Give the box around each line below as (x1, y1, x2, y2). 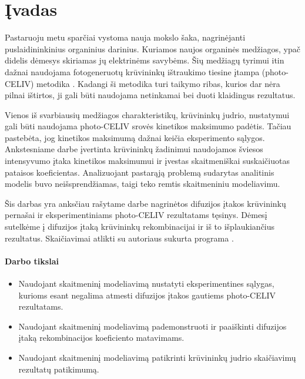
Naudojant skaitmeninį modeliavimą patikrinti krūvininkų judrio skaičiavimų (18, 351, 296, 363)
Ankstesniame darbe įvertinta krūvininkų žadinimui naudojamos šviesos (5, 143, 263, 155)
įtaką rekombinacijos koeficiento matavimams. (18, 331, 185, 344)
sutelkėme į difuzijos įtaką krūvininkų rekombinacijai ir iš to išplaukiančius (5, 220, 275, 233)
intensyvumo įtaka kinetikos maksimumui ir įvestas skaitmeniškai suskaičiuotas (5, 155, 290, 167)
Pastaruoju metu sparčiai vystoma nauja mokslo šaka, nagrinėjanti (5, 31, 246, 43)
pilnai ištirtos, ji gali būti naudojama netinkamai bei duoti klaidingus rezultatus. (5, 89, 296, 101)
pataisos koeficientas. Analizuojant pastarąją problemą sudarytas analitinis (5, 166, 274, 178)
